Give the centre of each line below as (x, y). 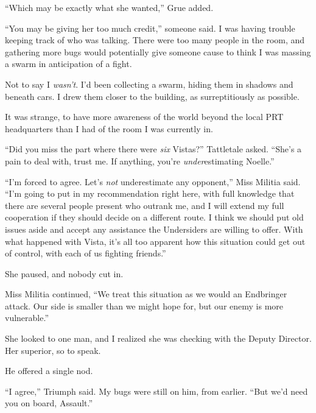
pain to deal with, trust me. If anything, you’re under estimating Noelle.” (140, 161)
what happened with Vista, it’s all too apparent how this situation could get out (155, 241)
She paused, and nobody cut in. (64, 273)
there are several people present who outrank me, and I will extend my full (145, 205)
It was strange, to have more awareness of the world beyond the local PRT (144, 117)
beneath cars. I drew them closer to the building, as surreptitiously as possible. (152, 96)
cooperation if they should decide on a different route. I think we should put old (154, 217)
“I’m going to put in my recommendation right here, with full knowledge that (150, 193)
